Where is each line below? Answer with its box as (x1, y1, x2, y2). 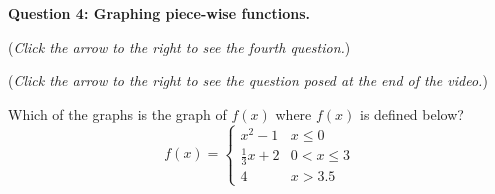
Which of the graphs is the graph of (8, 103, 227, 124)
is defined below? (359, 103, 464, 124)
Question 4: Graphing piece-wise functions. (8, 3, 310, 23)
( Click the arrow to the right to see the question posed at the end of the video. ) (8, 70, 488, 91)
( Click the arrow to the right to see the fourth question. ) (8, 36, 351, 57)
